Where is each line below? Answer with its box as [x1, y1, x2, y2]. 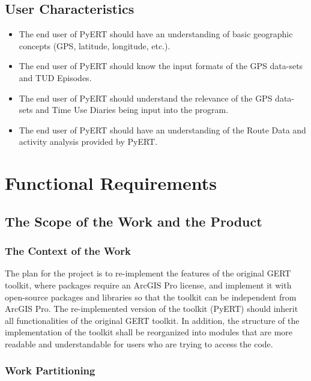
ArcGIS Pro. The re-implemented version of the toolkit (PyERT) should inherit [5, 302, 298, 315]
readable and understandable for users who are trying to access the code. [5, 337, 273, 350]
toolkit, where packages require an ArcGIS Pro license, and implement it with [5, 278, 292, 291]
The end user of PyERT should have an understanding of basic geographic [19, 28, 293, 40]
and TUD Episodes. [19, 71, 92, 84]
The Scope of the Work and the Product [5, 212, 262, 230]
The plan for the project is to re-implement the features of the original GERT [5, 267, 291, 279]
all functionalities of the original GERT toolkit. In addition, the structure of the [5, 314, 300, 326]
